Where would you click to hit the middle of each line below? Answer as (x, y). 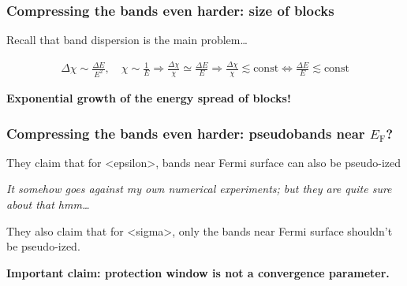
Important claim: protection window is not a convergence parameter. (198, 272)
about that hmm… (48, 204)
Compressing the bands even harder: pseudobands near (186, 133)
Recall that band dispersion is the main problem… (127, 40)
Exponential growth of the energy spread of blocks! (149, 98)
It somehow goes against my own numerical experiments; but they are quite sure (199, 189)
